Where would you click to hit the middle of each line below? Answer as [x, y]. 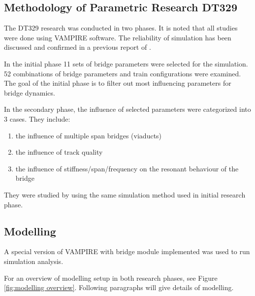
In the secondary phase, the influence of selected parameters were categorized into [127, 109]
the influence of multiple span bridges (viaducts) [89, 135]
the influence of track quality [59, 152]
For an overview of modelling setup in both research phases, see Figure [111, 278]
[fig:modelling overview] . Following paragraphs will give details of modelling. [119, 287]
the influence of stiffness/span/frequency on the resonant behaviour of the [127, 168]
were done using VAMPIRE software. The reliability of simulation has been [118, 37]
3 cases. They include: [37, 118]
